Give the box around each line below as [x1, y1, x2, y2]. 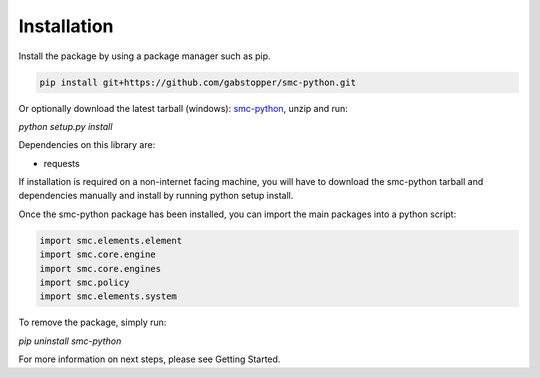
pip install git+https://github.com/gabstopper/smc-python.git [39, 76, 357, 88]
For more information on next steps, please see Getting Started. [18, 353, 281, 365]
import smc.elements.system [39, 291, 177, 302]
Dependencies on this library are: [18, 139, 156, 151]
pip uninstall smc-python [18, 335, 122, 347]
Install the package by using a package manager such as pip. [18, 50, 271, 62]
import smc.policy [39, 277, 130, 289]
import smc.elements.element [39, 235, 183, 246]
